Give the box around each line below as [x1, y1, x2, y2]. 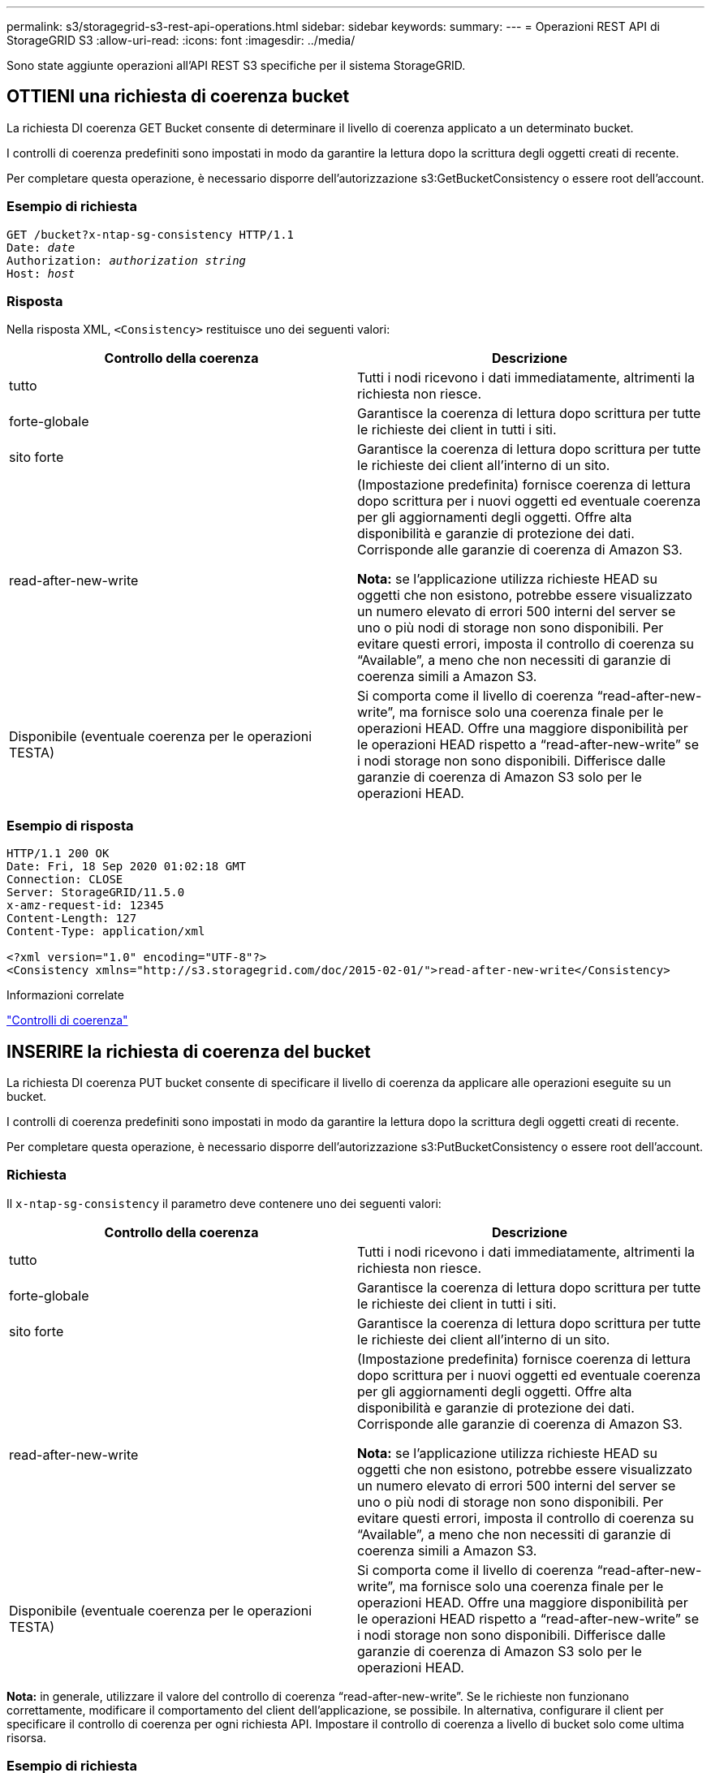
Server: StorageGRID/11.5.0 [6, 886, 185, 899]
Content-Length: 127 [6, 912, 137, 925]
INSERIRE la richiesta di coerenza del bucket [6, 1041, 371, 1062]
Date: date [6, 240, 75, 254]
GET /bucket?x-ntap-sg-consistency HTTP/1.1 [6, 227, 295, 241]
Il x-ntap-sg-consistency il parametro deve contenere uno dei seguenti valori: [6, 1196, 442, 1210]
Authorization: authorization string [6, 253, 247, 267]
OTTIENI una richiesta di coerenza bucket [6, 86, 350, 107]
